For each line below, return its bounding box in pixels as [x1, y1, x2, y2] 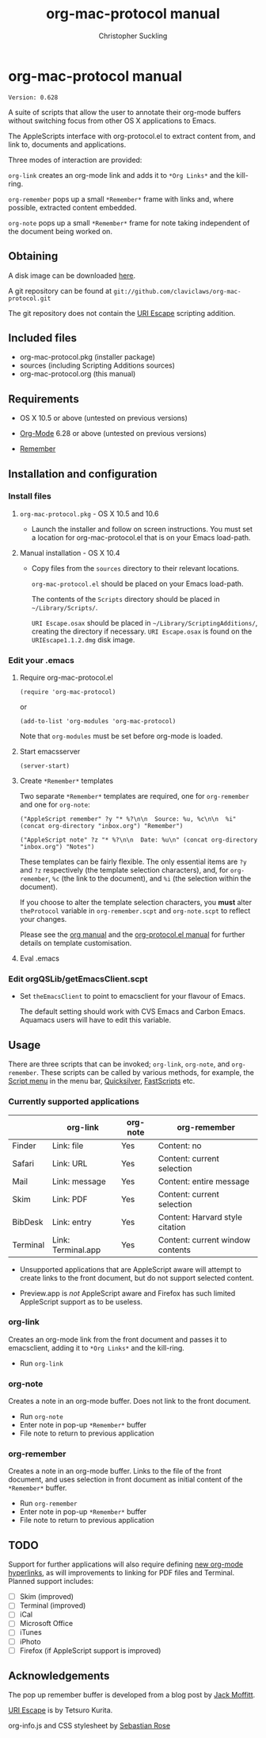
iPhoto [19, 1636, 41, 1646]
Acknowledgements [8, 1669, 110, 1683]
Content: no [158, 1140, 202, 1151]
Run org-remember [19, 1498, 78, 1509]
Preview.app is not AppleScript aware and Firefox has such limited [19, 1288, 236, 1298]
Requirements [8, 392, 79, 406]
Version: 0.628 [8, 93, 59, 102]
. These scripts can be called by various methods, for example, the [36, 1068, 255, 1077]
